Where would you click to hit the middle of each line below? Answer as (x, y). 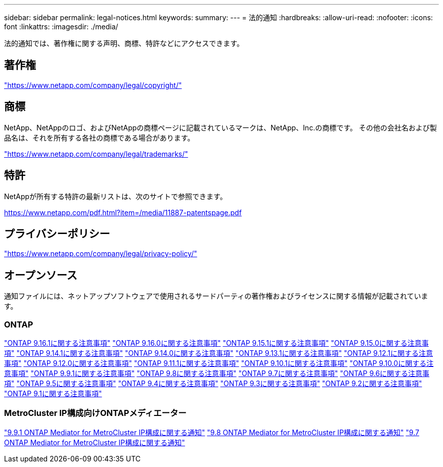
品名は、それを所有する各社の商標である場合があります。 (99, 137)
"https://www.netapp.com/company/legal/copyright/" (93, 85)
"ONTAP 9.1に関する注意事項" (53, 393)
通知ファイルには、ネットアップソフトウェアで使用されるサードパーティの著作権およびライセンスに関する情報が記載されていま (216, 296)
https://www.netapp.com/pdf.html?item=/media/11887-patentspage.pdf (123, 212)
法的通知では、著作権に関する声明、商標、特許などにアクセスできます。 (124, 43)
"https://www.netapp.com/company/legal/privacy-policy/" (101, 254)
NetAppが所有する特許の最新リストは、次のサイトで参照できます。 (116, 196)
